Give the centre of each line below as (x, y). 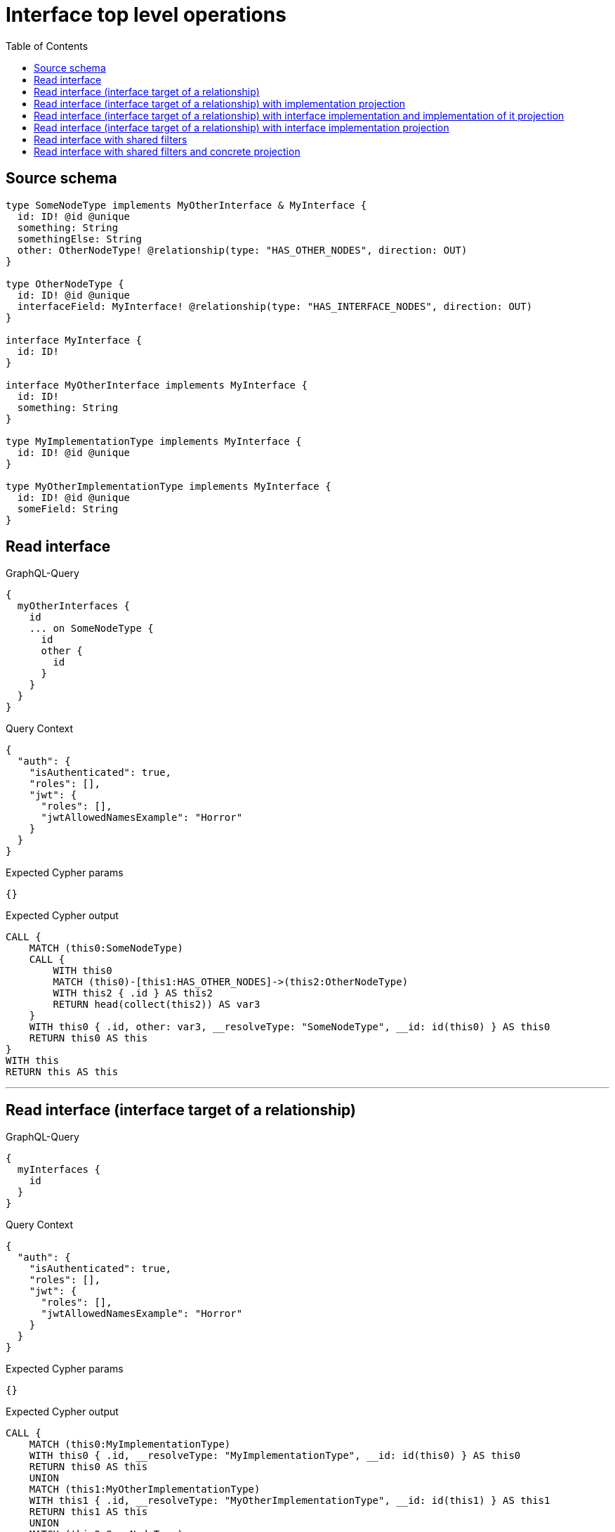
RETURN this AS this (62, 1072)
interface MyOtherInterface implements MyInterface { (157, 385)
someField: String (68, 508)
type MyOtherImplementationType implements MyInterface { (168, 486)
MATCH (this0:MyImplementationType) (130, 1445)
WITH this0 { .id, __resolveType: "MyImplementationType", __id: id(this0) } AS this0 (275, 1456)
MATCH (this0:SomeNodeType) (106, 948)
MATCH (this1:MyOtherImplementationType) (145, 1489)
